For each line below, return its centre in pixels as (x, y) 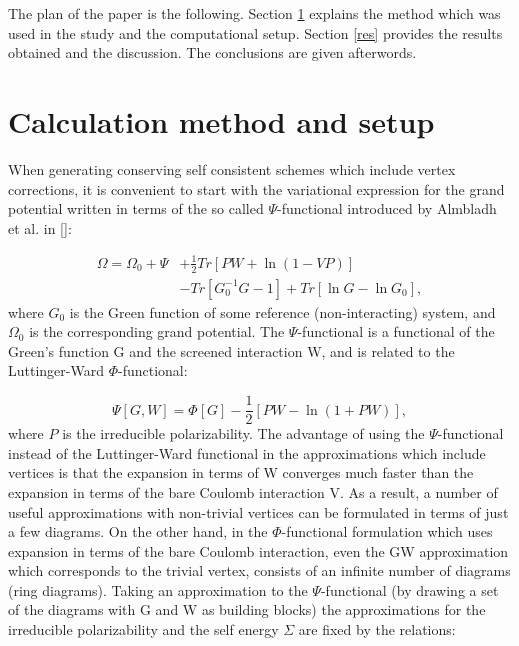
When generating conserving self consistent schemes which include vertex (232, 168)
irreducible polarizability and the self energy (143, 629)
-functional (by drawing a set (409, 589)
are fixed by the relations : (377, 629)
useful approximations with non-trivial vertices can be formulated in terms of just (258, 511)
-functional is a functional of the (396, 331)
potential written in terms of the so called (136, 208)
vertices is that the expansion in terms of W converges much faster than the (241, 472)
